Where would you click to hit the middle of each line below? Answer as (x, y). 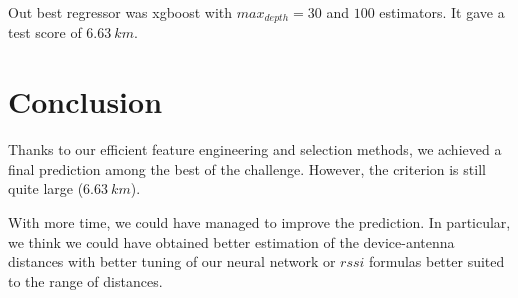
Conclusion (85, 101)
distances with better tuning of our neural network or (172, 261)
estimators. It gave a (442, 12)
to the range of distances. (85, 280)
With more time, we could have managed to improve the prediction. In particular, (259, 221)
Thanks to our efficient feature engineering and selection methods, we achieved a (255, 149)
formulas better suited (437, 261)
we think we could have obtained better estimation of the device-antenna (231, 241)
